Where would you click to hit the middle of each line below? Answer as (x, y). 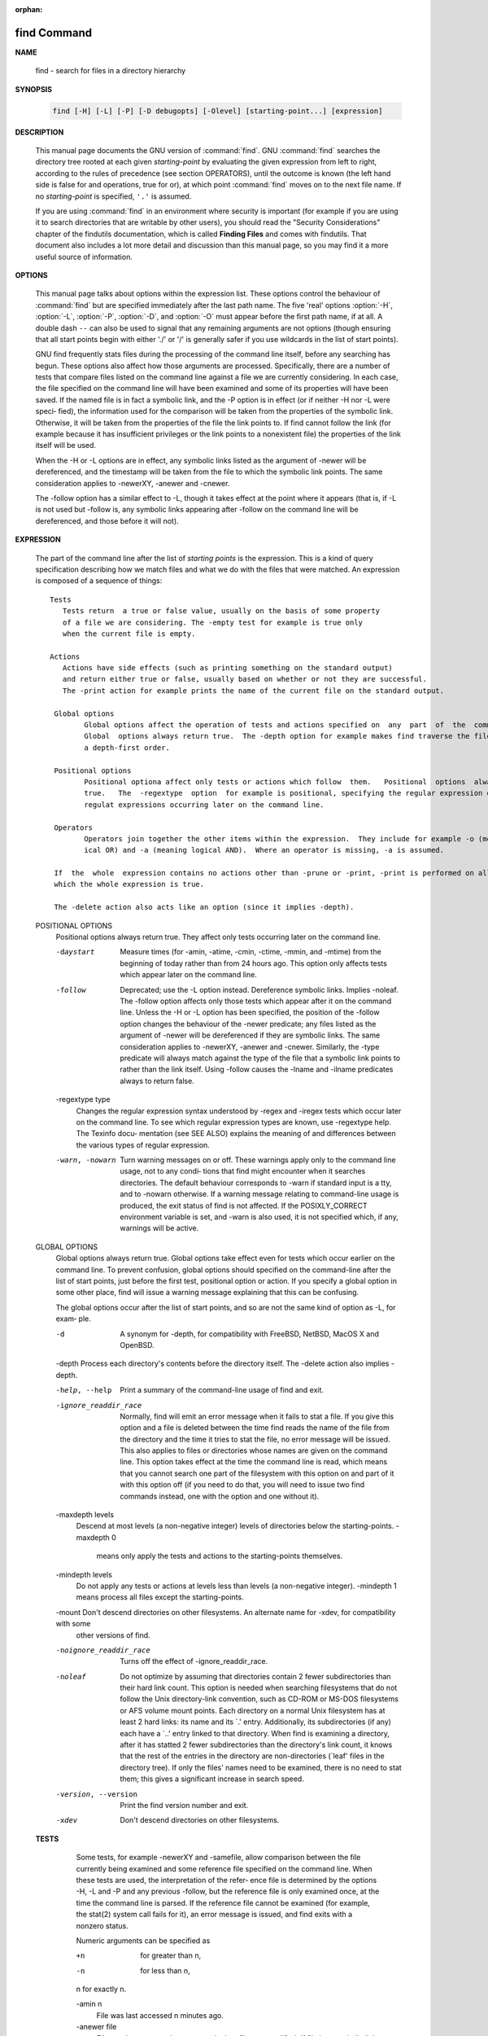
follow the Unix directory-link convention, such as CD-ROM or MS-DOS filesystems (259, 1699)
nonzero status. (102, 1925)
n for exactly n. (101, 1989)
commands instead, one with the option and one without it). (220, 1496)
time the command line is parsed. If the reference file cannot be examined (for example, (223, 1902)
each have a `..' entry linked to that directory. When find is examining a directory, (255, 1733)
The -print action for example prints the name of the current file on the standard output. (253, 691)
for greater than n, (171, 1955)
